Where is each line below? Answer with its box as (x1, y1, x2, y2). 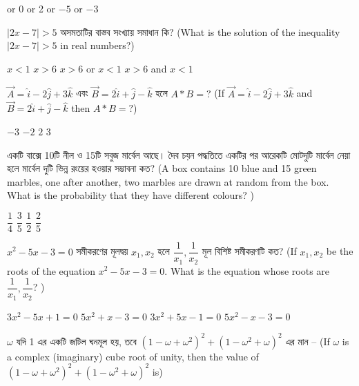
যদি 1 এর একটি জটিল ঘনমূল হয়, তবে (16, 334, 137, 348)
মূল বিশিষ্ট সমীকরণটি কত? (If (202, 244, 297, 258)
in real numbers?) (60, 38, 135, 52)
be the (326, 244, 353, 258)
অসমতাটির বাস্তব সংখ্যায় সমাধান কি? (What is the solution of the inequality (60, 24, 340, 39)
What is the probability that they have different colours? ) (7, 188, 255, 202)
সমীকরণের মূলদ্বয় (76, 244, 128, 258)
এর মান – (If (285, 334, 330, 348)
